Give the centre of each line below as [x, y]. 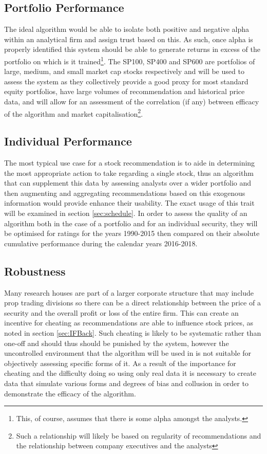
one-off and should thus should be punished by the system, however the [117, 343]
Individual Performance [68, 141]
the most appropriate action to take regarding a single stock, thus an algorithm [129, 172]
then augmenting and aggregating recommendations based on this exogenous [125, 193]
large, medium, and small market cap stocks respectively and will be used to [124, 71]
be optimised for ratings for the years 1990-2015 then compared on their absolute [132, 233]
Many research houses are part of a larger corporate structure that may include [129, 292]
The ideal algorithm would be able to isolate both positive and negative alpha [127, 29]
